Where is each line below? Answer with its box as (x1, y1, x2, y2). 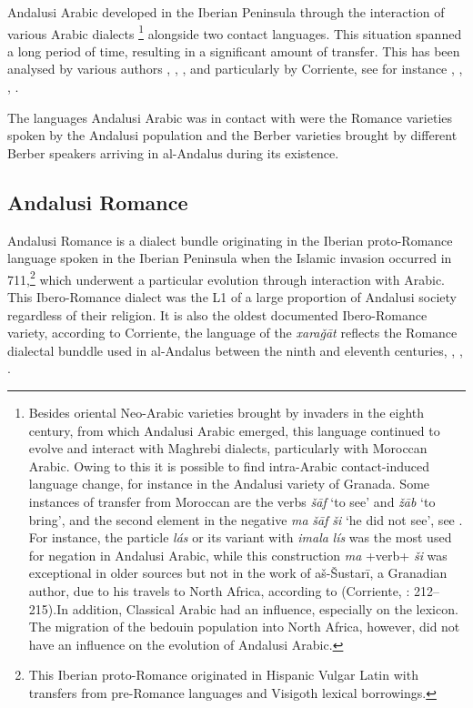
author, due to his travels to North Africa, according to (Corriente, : (28, 581, 410, 600)
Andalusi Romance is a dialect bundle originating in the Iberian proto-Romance (7, 230, 453, 249)
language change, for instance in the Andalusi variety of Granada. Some (28, 474, 430, 493)
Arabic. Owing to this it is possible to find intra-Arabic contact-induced (28, 456, 430, 475)
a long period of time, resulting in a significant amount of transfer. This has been (7, 41, 460, 60)
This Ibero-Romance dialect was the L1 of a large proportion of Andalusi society (7, 288, 457, 307)
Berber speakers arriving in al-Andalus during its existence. (7, 143, 339, 162)
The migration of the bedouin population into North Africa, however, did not (28, 617, 460, 636)
